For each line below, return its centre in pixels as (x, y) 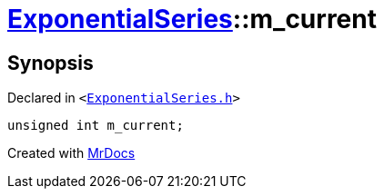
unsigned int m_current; (96, 126)
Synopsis (51, 63)
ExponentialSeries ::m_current (192, 19)
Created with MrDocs (71, 153)
